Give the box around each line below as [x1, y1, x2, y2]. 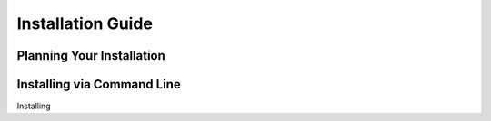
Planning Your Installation [16, 48, 165, 63]
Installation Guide [16, 14, 154, 33]
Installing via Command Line [16, 77, 181, 92]
